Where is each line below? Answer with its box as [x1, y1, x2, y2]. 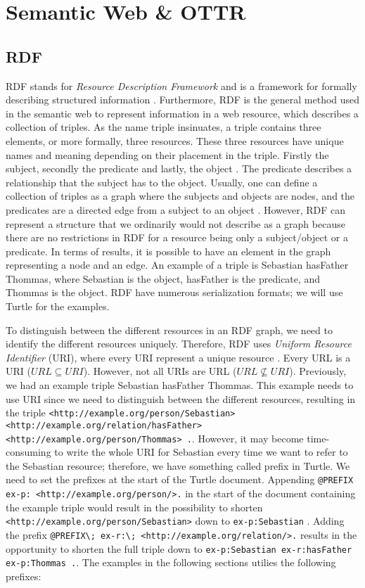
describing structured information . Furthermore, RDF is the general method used [6, 92, 360, 107]
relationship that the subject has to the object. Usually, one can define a [6, 174, 318, 189]
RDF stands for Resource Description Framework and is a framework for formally [6, 78, 357, 93]
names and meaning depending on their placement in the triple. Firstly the [6, 147, 329, 162]
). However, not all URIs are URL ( [83, 364, 237, 378]
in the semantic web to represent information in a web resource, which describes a [6, 106, 359, 120]
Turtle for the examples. [6, 299, 110, 314]
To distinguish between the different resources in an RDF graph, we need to [6, 322, 333, 337]
